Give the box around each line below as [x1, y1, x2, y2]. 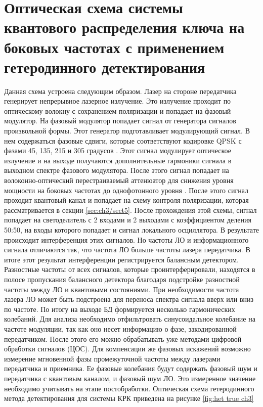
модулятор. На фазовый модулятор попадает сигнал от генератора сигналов [4, 115, 236, 126]
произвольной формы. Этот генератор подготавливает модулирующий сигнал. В [4, 125, 250, 136]
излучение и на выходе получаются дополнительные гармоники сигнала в [4, 155, 232, 165]
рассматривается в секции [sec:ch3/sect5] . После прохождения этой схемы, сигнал [4, 204, 257, 215]
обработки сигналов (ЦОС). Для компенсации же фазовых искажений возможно [4, 343, 251, 354]
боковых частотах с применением [4, 36, 225, 57]
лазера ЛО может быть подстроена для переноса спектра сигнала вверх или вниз [4, 294, 254, 304]
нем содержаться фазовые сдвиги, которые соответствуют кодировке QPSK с [4, 135, 242, 146]
